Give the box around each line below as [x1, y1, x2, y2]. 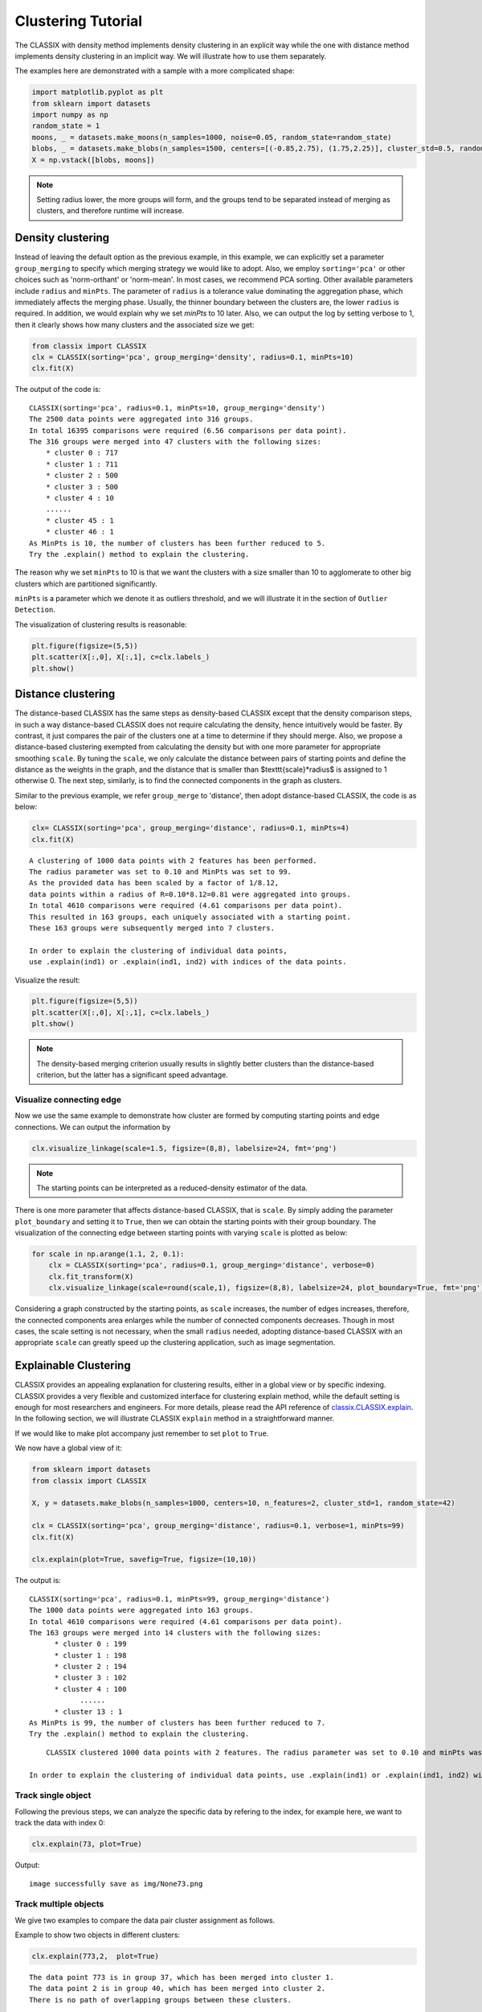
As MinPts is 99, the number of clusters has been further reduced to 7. [29, 1718, 326, 1728]
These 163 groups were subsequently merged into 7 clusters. [29, 923, 275, 933]
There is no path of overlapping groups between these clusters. [29, 1995, 292, 2004]
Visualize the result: [14, 975, 80, 985]
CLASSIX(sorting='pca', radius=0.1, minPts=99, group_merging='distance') [29, 1594, 330, 1603]
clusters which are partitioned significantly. [14, 579, 158, 588]
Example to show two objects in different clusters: [14, 1930, 181, 1940]
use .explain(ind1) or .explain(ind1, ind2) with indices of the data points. [29, 958, 347, 967]
